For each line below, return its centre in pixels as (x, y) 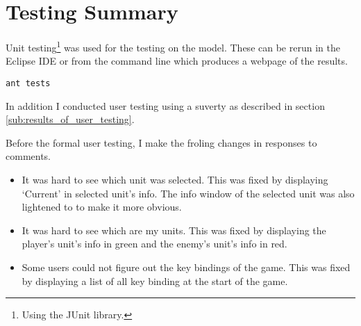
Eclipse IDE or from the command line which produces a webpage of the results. (177, 61)
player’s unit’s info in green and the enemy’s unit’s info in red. (154, 244)
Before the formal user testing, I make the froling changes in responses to (161, 142)
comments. (28, 156)
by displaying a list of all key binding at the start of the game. (155, 280)
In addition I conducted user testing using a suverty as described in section (165, 105)
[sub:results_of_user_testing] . (70, 119)
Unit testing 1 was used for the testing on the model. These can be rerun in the (173, 46)
